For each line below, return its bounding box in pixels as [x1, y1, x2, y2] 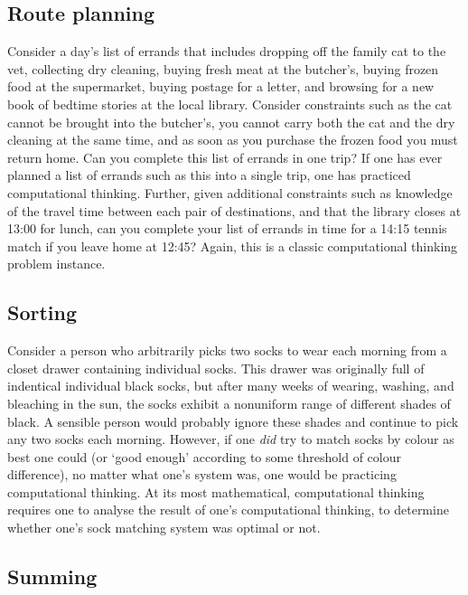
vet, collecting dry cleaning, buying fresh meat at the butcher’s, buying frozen [7, 59, 439, 78]
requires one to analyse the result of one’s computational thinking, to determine [7, 500, 449, 519]
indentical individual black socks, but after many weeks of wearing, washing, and [7, 376, 454, 395]
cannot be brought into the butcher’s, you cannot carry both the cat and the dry [7, 112, 455, 131]
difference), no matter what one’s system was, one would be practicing [7, 465, 397, 484]
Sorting [7, 298, 78, 326]
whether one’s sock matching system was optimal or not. [7, 518, 321, 537]
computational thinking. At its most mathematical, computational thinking [7, 482, 425, 501]
